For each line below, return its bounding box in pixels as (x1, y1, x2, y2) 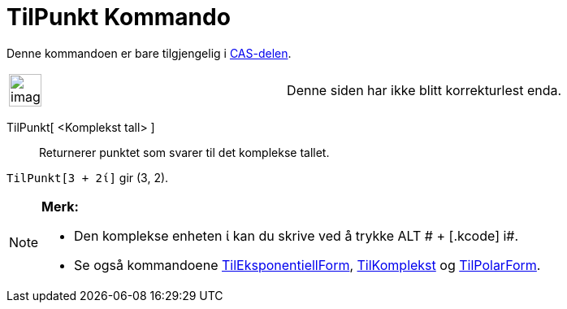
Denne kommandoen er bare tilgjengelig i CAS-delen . (6, 46, 292, 60)
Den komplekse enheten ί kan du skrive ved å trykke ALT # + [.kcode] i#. (74, 227, 519, 244)
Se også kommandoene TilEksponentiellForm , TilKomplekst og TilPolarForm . (74, 256, 541, 273)
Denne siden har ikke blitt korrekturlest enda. (287, 81, 562, 98)
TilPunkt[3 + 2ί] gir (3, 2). (6, 170, 169, 185)
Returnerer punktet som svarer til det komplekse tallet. (39, 145, 330, 159)
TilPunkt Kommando (6, 3, 231, 31)
